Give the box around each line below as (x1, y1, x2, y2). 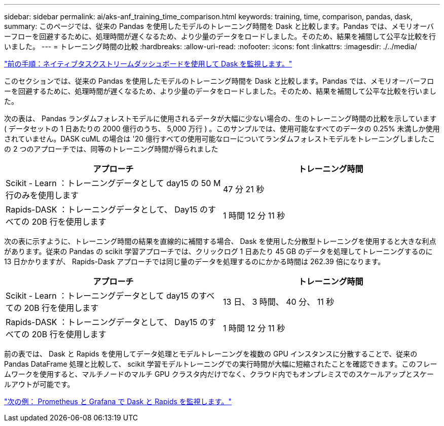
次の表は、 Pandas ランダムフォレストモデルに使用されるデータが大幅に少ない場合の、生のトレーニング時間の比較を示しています (4, 114, 437, 123)
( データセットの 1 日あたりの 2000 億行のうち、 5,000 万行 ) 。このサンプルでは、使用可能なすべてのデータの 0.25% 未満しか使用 (4, 124, 440, 133)
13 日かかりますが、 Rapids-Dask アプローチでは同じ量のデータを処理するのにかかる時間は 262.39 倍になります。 (4, 257, 385, 266)
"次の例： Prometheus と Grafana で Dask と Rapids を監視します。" (4, 397, 232, 406)
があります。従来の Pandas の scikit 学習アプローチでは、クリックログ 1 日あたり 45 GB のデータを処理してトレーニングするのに (4, 247, 433, 256)
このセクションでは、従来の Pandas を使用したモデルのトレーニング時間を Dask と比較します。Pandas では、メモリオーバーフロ (4, 77, 434, 85)
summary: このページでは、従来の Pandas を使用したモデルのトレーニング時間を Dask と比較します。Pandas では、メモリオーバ (4, 22, 434, 30)
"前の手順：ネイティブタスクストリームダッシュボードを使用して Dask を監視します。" (4, 59, 292, 68)
